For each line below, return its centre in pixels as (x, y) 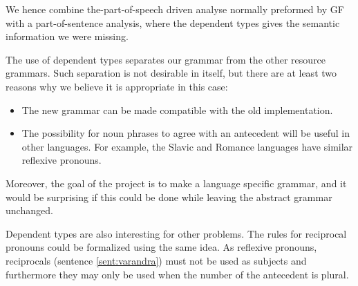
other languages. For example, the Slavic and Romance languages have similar (187, 146)
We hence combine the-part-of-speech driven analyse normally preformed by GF (175, 9)
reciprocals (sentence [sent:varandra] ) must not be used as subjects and (156, 260)
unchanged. (29, 210)
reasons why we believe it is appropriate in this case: (117, 86)
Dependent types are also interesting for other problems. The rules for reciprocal (176, 233)
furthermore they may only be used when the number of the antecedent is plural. (177, 274)
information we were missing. (67, 36)
